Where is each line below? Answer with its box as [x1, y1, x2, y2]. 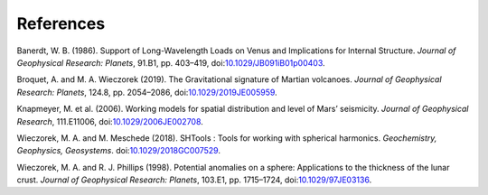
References [16, 14, 106, 33]
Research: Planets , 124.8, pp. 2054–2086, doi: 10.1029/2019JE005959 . [16, 87, 277, 97]
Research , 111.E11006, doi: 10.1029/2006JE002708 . [16, 116, 203, 126]
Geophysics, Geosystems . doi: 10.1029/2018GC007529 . [16, 145, 221, 156]
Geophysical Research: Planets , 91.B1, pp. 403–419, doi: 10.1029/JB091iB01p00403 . [16, 57, 325, 68]
